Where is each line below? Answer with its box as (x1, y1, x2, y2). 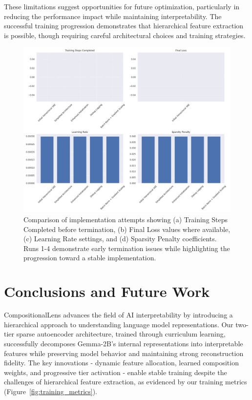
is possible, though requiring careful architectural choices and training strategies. (4, 30, 246, 40)
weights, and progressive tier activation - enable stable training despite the (4, 367, 227, 377)
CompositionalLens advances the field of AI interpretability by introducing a (4, 310, 233, 320)
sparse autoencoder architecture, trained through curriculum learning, (16, 329, 226, 339)
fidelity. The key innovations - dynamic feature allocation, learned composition (4, 358, 239, 368)
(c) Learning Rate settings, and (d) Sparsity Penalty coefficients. (23, 233, 217, 244)
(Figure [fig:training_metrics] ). (4, 386, 97, 396)
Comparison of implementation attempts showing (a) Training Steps (23, 214, 228, 225)
